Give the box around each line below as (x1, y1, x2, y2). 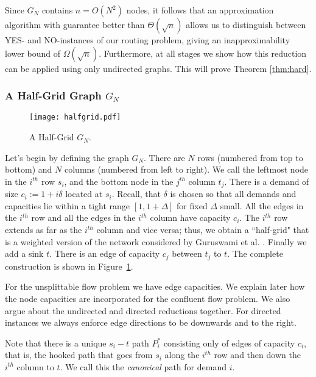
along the (164, 348, 200, 361)
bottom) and (5, 163, 52, 176)
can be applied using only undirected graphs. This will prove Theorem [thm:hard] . (5, 62, 312, 74)
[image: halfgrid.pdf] (29, 113, 121, 122)
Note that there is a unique (5, 336, 107, 349)
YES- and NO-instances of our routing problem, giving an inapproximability (5, 34, 290, 46)
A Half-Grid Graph (5, 88, 102, 103)
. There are (144, 151, 185, 163)
